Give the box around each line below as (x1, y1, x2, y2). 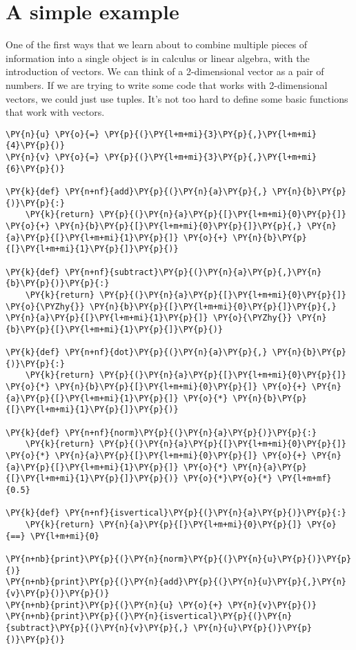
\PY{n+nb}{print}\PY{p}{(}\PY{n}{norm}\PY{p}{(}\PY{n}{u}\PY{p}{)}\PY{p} (6, 553, 352, 564)
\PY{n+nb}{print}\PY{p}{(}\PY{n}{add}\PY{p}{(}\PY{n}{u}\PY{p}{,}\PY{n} (6, 577, 346, 587)
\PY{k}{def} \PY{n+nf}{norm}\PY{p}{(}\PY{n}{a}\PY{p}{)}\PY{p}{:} (6, 427, 317, 438)
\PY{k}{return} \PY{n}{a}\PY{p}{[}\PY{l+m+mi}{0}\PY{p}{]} (25, 520, 302, 529)
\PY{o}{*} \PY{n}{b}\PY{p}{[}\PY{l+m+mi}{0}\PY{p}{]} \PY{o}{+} (6, 382, 307, 392)
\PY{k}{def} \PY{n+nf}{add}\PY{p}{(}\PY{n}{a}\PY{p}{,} (6, 186, 268, 196)
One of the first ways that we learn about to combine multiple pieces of (6, 37, 307, 52)
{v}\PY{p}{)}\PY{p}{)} (6, 588, 110, 598)
